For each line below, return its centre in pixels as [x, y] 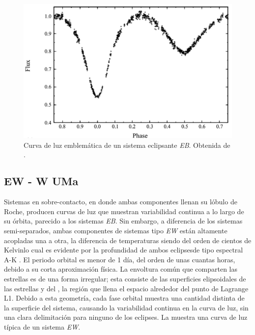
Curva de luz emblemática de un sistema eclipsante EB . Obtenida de [127, 145]
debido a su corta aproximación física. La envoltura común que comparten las [121, 269]
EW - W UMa [41, 181]
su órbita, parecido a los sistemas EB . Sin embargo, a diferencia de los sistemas [123, 221]
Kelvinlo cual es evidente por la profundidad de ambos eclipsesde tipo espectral [124, 250]
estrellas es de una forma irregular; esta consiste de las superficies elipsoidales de [125, 278]
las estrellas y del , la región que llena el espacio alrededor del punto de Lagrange [126, 288]
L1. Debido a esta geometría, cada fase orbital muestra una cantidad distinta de [124, 298]
